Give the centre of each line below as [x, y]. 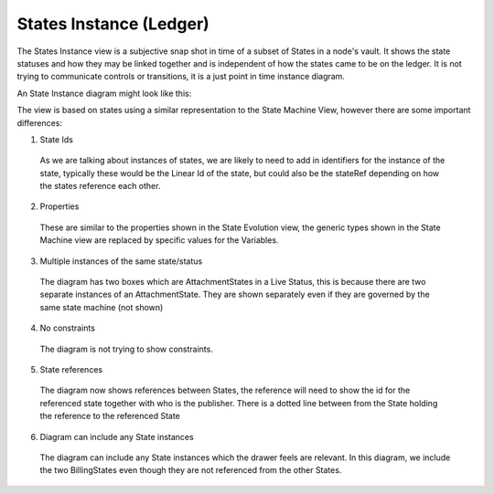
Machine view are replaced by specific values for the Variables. [159, 240]
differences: [40, 122]
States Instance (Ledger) [113, 24]
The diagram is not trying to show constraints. [127, 349]
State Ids [56, 139]
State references [71, 369]
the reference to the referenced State [110, 416]
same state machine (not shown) [102, 307]
